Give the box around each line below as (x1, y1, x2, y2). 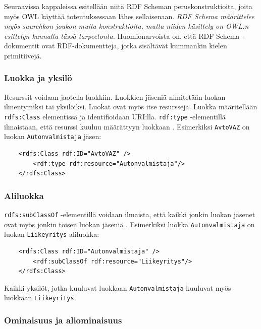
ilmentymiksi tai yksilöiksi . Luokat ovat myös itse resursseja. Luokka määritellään (4, 101, 257, 112)
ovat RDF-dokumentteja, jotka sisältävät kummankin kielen (41, 40, 227, 51)
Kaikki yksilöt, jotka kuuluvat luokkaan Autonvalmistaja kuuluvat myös (4, 282, 231, 293)
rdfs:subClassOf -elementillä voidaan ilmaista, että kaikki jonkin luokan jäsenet (4, 209, 255, 219)
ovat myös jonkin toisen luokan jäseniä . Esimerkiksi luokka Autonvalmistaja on (4, 219, 255, 229)
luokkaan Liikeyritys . (4, 292, 76, 303)
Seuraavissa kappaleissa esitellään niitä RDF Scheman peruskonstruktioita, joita (4, 1, 252, 11)
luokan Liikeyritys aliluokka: (4, 229, 99, 239)
